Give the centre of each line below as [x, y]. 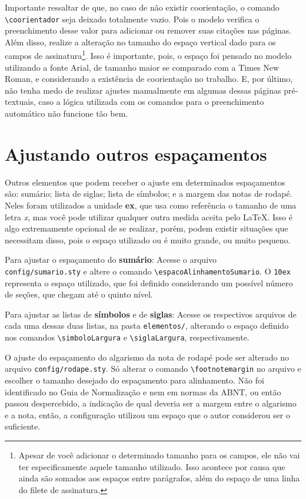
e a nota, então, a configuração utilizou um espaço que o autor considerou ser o [147, 414]
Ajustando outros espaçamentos [136, 153]
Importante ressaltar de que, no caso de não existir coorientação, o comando [142, 7]
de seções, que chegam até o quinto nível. [79, 294]
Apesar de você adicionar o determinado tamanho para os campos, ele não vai [159, 455]
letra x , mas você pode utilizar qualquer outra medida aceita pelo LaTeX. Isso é [149, 217]
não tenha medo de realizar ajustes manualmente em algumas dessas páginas [143, 90]
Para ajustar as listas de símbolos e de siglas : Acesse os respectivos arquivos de [151, 314]
